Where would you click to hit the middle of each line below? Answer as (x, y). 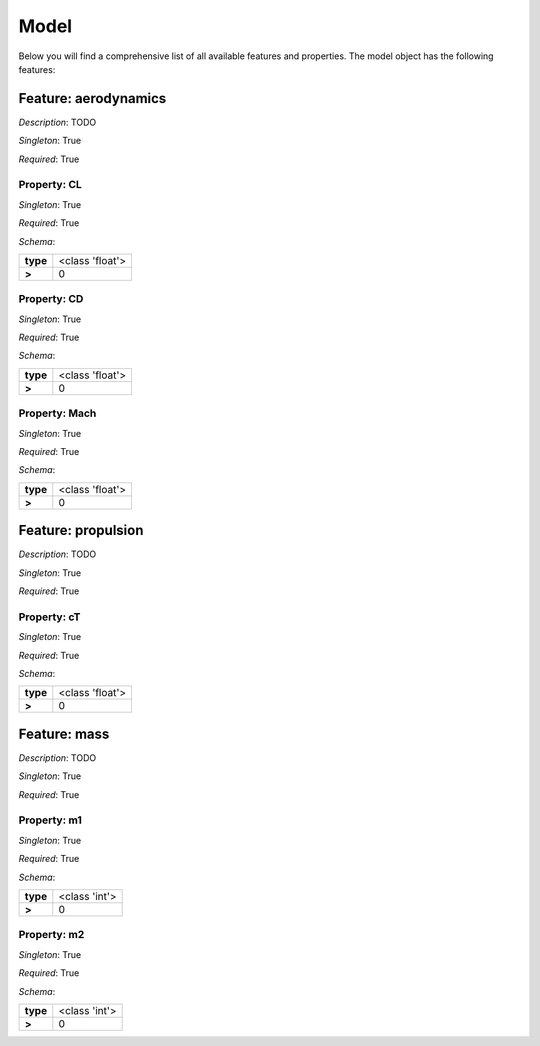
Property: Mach (57, 413)
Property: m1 (50, 820)
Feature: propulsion (81, 530)
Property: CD (51, 299)
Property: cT (49, 617)
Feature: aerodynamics (92, 98)
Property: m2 (51, 935)
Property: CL (50, 185)
